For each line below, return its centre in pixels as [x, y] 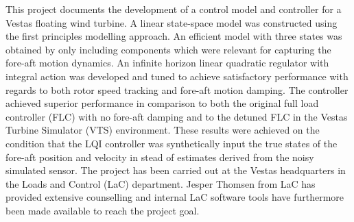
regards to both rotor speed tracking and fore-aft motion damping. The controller [177, 89]
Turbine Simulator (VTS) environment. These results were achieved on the [163, 130]
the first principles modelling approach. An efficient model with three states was [174, 36]
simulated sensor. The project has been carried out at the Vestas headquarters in [176, 170]
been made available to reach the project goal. [103, 210]
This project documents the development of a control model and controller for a [174, 9]
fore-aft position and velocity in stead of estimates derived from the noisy [160, 157]
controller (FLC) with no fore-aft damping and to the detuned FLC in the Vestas [177, 116]
